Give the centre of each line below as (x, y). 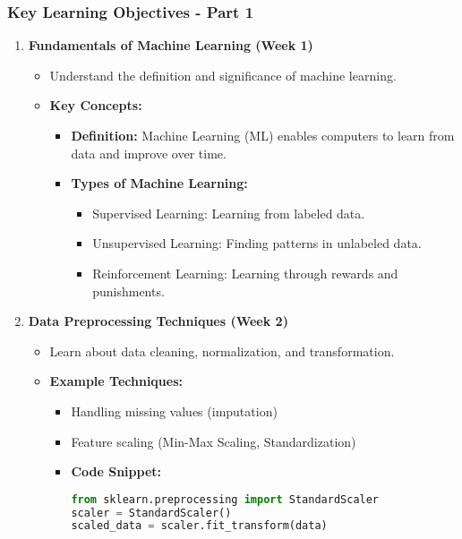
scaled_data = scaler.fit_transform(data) (199, 526)
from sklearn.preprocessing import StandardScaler (225, 499)
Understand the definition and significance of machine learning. (223, 75)
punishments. (128, 291)
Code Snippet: (116, 471)
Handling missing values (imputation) (174, 411)
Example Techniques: (116, 381)
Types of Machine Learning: (159, 183)
